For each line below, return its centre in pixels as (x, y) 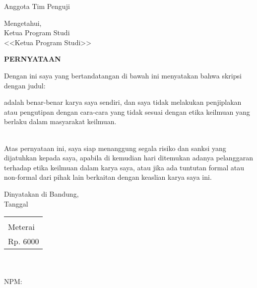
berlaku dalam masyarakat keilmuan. (60, 121)
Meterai (21, 227)
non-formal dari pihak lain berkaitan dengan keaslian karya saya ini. (108, 177)
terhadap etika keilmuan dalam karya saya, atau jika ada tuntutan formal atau (124, 167)
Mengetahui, (23, 23)
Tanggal (16, 203)
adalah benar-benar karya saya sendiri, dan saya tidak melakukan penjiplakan (123, 102)
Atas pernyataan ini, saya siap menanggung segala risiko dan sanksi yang (115, 148)
